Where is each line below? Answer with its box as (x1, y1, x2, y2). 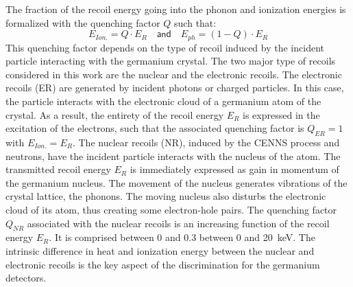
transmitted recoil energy (5, 162, 111, 176)
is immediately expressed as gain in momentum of (130, 162, 339, 176)
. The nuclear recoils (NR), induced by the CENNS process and (72, 135, 340, 149)
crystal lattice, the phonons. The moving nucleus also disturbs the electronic (5, 189, 326, 203)
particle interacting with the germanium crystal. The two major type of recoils (5, 54, 336, 68)
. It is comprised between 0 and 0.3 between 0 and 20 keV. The (49, 230, 315, 244)
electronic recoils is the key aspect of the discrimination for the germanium (5, 257, 320, 271)
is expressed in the (243, 107, 320, 122)
